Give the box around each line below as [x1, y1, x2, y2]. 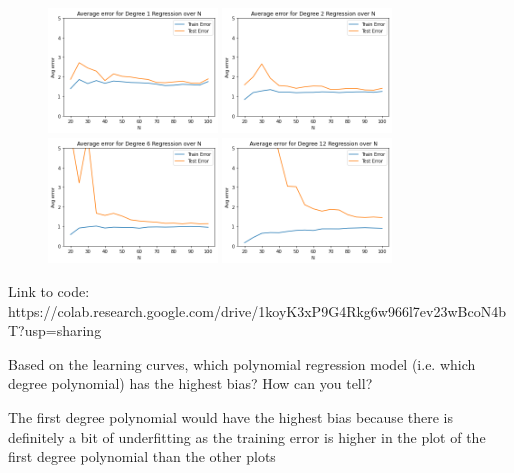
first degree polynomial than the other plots [8, 446, 276, 467]
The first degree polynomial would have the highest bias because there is [8, 406, 453, 427]
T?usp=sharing [8, 320, 102, 341]
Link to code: [8, 280, 90, 301]
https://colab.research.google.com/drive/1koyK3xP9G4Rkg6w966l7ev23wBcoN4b [8, 300, 506, 321]
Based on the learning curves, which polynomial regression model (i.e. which [8, 353, 476, 374]
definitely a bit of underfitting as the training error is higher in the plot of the [8, 426, 486, 447]
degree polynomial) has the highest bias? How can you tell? [8, 373, 373, 394]
